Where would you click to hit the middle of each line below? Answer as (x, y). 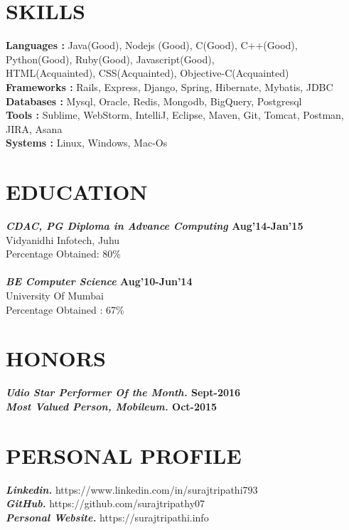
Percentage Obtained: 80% (64, 254)
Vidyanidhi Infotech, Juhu (63, 239)
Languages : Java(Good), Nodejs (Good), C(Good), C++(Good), (152, 45)
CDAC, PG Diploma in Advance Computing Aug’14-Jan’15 (155, 226)
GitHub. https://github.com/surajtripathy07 (106, 503)
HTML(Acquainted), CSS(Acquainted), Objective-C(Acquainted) (147, 73)
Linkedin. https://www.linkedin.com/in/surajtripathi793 (132, 489)
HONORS (56, 358)
